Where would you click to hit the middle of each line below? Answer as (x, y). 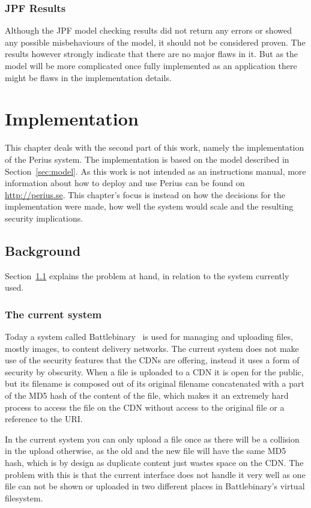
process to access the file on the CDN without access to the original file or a (145, 407)
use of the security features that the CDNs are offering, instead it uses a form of (152, 360)
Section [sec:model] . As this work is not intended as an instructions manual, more (155, 171)
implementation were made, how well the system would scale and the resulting (149, 206)
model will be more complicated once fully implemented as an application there (151, 65)
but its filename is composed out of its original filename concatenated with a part (155, 383)
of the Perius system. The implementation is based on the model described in (147, 159)
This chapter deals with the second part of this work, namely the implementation (155, 147)
